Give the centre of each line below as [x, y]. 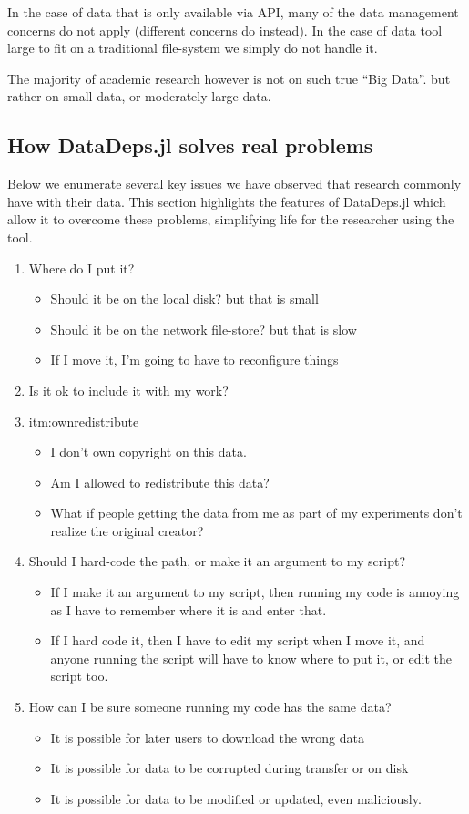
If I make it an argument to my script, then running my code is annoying [255, 592]
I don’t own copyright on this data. [148, 452]
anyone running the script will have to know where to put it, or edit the [251, 658]
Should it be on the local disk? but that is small [184, 299]
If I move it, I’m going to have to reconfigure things [194, 360]
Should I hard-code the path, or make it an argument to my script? [217, 561]
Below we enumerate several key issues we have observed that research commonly [234, 184]
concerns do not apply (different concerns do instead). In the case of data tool [225, 30]
